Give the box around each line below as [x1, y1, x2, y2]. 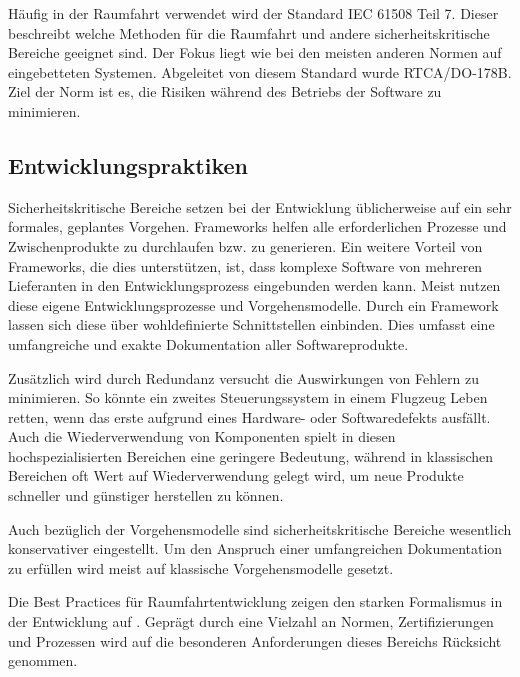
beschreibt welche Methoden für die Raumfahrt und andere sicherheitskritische [8, 22, 490, 43]
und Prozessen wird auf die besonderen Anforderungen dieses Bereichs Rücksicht [8, 630, 502, 651]
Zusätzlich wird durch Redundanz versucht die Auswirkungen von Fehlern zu [8, 367, 480, 388]
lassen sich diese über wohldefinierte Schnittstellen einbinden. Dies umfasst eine [8, 314, 495, 335]
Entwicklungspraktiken [8, 149, 248, 180]
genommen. [8, 650, 78, 671]
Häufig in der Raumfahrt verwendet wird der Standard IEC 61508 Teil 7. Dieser [8, 3, 499, 23]
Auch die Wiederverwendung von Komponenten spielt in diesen [8, 426, 396, 447]
